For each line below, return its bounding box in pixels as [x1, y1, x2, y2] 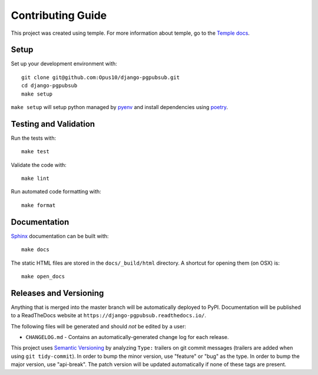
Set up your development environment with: [11, 60, 117, 67]
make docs [21, 246, 49, 253]
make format [21, 202, 56, 209]
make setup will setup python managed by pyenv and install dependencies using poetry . [11, 104, 228, 111]
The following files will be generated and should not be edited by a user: [11, 323, 187, 330]
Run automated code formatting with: [11, 188, 101, 195]
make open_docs [21, 273, 65, 279]
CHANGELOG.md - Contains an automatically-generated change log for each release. [25, 334, 229, 341]
